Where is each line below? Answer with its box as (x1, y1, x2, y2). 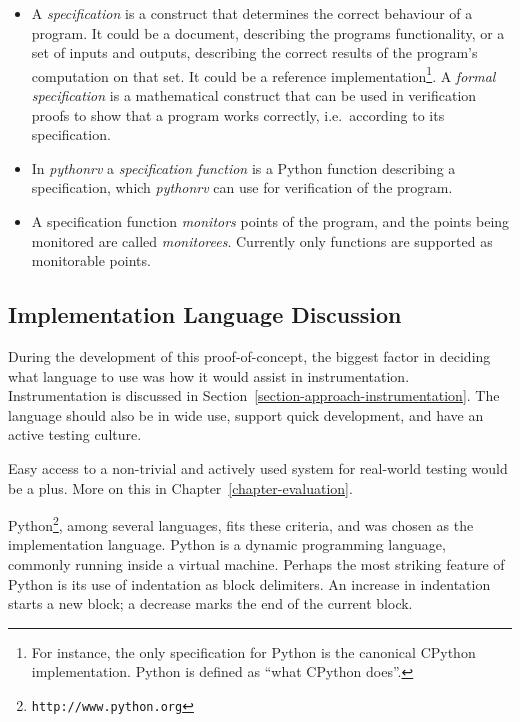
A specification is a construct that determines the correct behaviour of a (31, 3, 473, 23)
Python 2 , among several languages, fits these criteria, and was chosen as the (8, 512, 474, 535)
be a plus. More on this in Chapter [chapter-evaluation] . (8, 477, 353, 498)
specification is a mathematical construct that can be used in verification (31, 85, 477, 106)
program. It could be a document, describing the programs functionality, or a (31, 22, 505, 43)
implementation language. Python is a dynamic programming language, (8, 534, 446, 555)
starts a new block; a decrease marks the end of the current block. (8, 593, 413, 614)
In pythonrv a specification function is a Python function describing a (31, 157, 456, 178)
